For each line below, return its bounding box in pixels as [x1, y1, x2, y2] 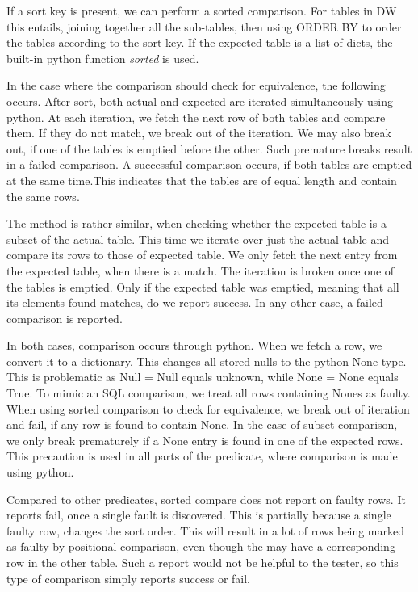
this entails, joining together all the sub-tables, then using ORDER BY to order [6, 18, 402, 35]
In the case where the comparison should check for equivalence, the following [6, 77, 386, 94]
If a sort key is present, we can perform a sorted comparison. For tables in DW [6, 2, 397, 19]
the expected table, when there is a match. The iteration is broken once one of [6, 262, 395, 279]
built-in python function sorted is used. [6, 49, 199, 66]
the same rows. [6, 187, 80, 204]
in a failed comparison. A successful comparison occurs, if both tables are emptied [6, 156, 412, 173]
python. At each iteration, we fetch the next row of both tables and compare [6, 108, 386, 125]
